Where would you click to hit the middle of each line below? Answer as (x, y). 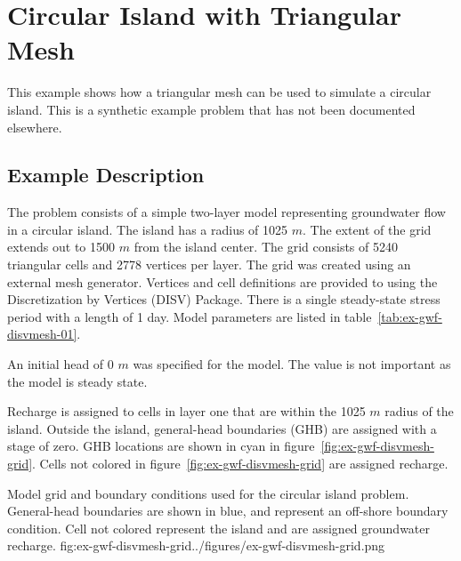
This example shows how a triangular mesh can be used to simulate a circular (219, 92)
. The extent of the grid (367, 229)
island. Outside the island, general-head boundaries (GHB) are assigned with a (222, 428)
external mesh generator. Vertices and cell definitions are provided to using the (222, 281)
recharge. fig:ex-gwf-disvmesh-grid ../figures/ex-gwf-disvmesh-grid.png (196, 545)
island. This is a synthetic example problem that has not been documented (211, 109)
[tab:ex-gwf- (410, 316)
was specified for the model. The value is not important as (292, 364)
